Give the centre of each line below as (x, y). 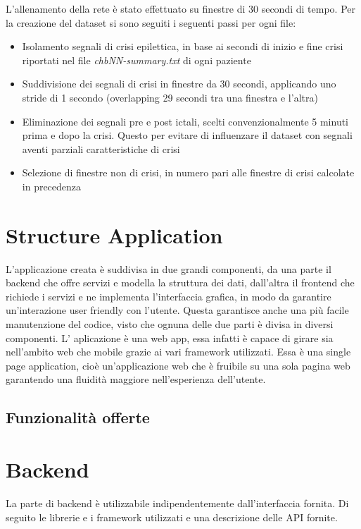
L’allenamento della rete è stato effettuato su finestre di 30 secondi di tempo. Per (180, 8)
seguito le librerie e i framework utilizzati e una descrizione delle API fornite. (172, 517)
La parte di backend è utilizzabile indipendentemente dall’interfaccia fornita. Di (177, 503)
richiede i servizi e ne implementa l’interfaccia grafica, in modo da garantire (169, 296)
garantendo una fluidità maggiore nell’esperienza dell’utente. (136, 379)
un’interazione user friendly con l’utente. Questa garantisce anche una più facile (177, 310)
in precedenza (52, 186)
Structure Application (114, 235)
